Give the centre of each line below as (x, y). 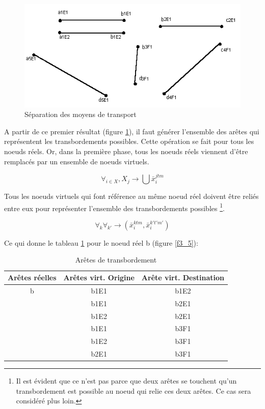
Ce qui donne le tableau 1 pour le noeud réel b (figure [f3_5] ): (101, 242)
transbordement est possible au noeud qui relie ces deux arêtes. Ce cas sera (134, 390)
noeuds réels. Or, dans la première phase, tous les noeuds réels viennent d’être (126, 151)
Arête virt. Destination (183, 277)
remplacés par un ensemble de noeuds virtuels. (77, 161)
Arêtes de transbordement (116, 260)
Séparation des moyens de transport (81, 114)
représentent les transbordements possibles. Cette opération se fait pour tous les (129, 141)
